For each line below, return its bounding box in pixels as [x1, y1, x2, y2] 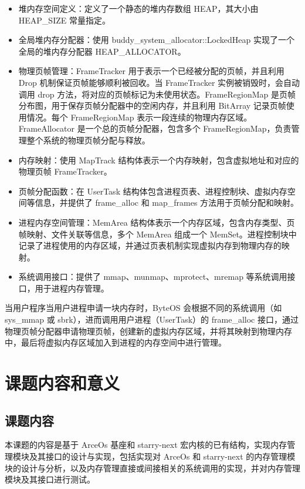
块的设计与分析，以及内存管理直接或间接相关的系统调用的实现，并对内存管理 [5, 461, 300, 474]
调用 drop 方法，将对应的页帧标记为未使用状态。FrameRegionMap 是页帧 [18, 88, 296, 100]
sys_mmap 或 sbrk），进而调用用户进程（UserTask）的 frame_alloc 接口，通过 [5, 313, 299, 326]
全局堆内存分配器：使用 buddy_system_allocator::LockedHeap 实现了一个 [18, 34, 294, 46]
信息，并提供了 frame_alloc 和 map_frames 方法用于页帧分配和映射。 [35, 196, 299, 209]
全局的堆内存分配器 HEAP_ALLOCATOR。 [18, 45, 186, 57]
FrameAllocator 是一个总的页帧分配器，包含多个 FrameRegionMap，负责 [18, 122, 292, 135]
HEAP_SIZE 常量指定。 [18, 14, 110, 26]
